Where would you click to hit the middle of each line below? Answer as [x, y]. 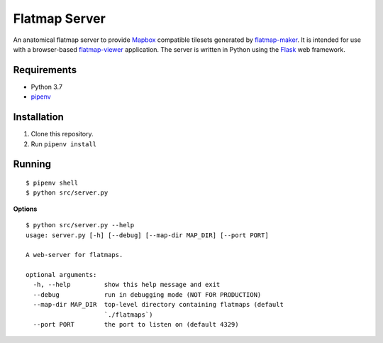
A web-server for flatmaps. [74, 255]
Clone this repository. [62, 134]
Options [25, 209]
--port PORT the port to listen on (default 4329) [136, 325]
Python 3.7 [47, 87]
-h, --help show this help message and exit [127, 285]
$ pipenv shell [52, 183]
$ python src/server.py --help [80, 225]
